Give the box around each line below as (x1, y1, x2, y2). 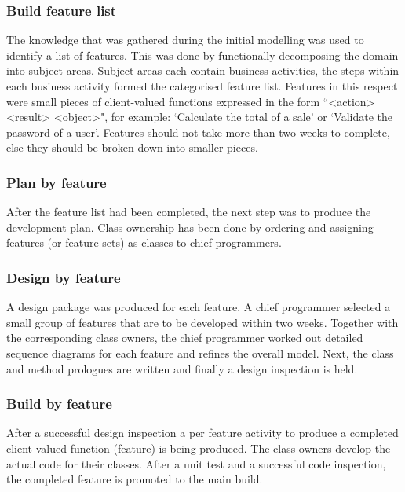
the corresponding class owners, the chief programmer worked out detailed (6, 329, 363, 346)
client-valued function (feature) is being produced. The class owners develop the (6, 439, 391, 456)
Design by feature (6, 267, 121, 287)
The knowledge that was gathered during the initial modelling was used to (6, 31, 364, 48)
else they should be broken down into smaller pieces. (6, 139, 258, 156)
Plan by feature (6, 172, 107, 192)
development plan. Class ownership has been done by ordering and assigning (6, 218, 374, 235)
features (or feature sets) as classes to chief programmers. (6, 234, 282, 251)
